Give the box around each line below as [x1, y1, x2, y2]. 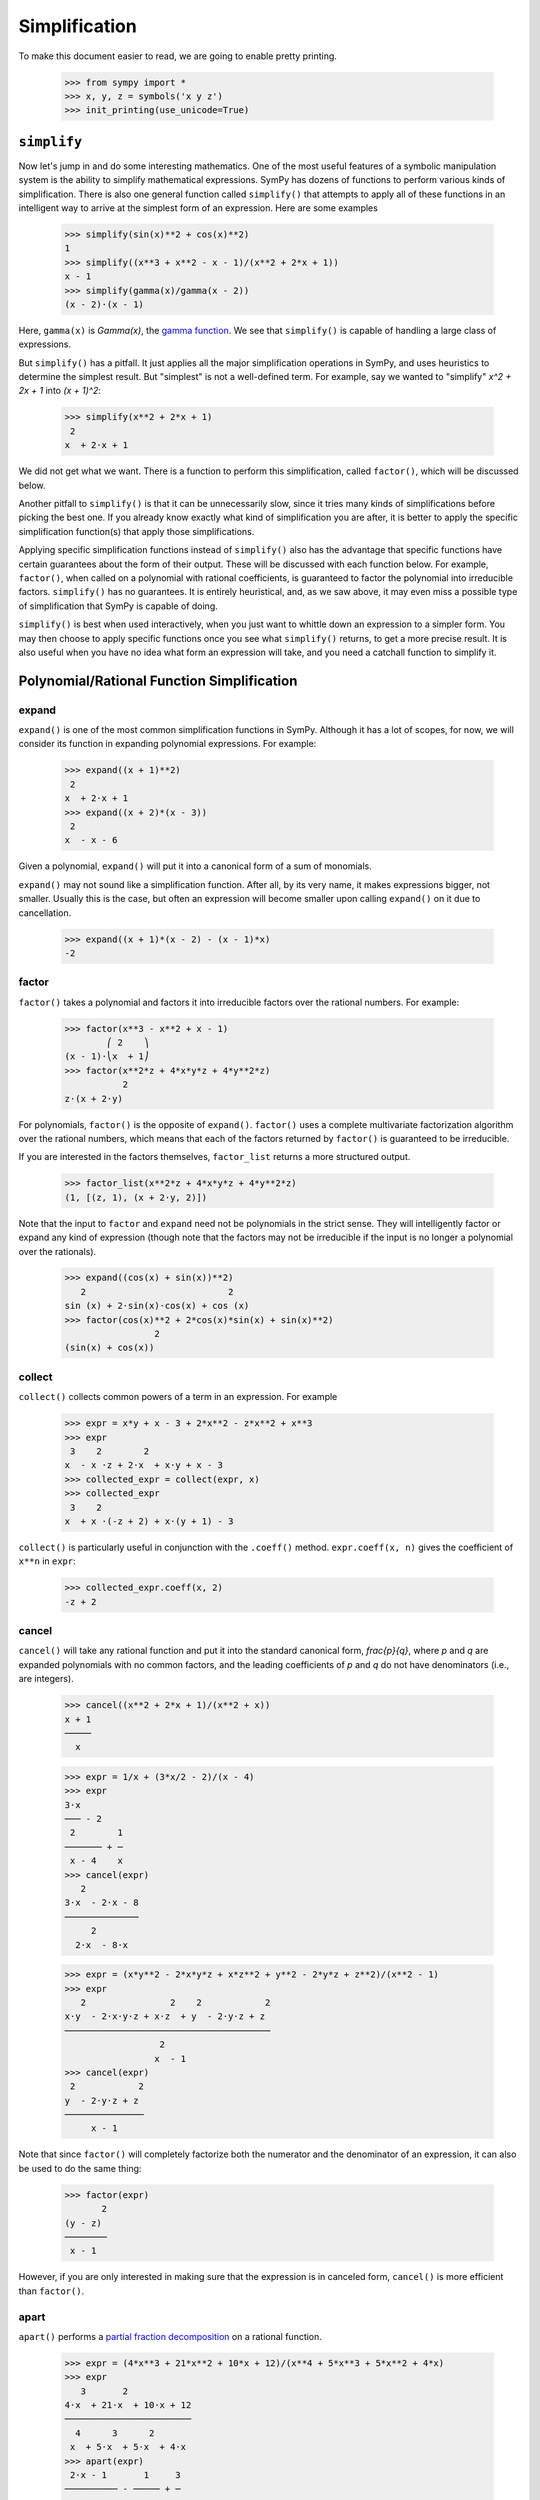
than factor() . [18, 2285, 85, 2297]
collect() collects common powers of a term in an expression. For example [18, 1391, 338, 1403]
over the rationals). [18, 1245, 97, 1257]
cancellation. [18, 906, 72, 919]
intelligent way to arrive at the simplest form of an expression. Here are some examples [18, 201, 379, 214]
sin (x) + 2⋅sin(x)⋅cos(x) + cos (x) [64, 1300, 250, 1312]
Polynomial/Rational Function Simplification [18, 672, 298, 689]
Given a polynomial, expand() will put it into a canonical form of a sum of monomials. [18, 860, 372, 872]
